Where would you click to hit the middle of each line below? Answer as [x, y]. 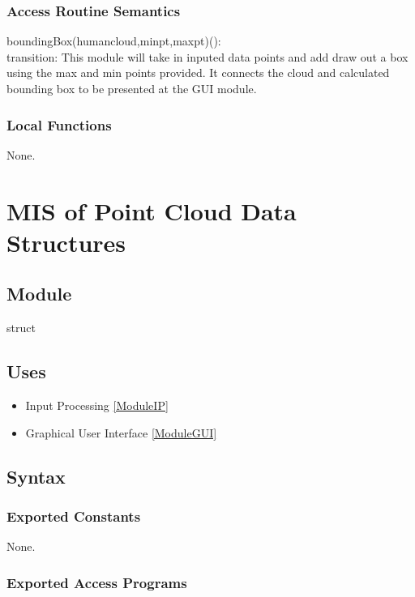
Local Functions [59, 124]
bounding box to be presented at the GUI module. [132, 88]
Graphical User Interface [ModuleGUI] [121, 432]
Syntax [36, 476]
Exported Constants [74, 516]
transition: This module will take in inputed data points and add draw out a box [207, 56]
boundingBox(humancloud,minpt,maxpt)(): [114, 41]
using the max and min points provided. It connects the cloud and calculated [198, 72]
